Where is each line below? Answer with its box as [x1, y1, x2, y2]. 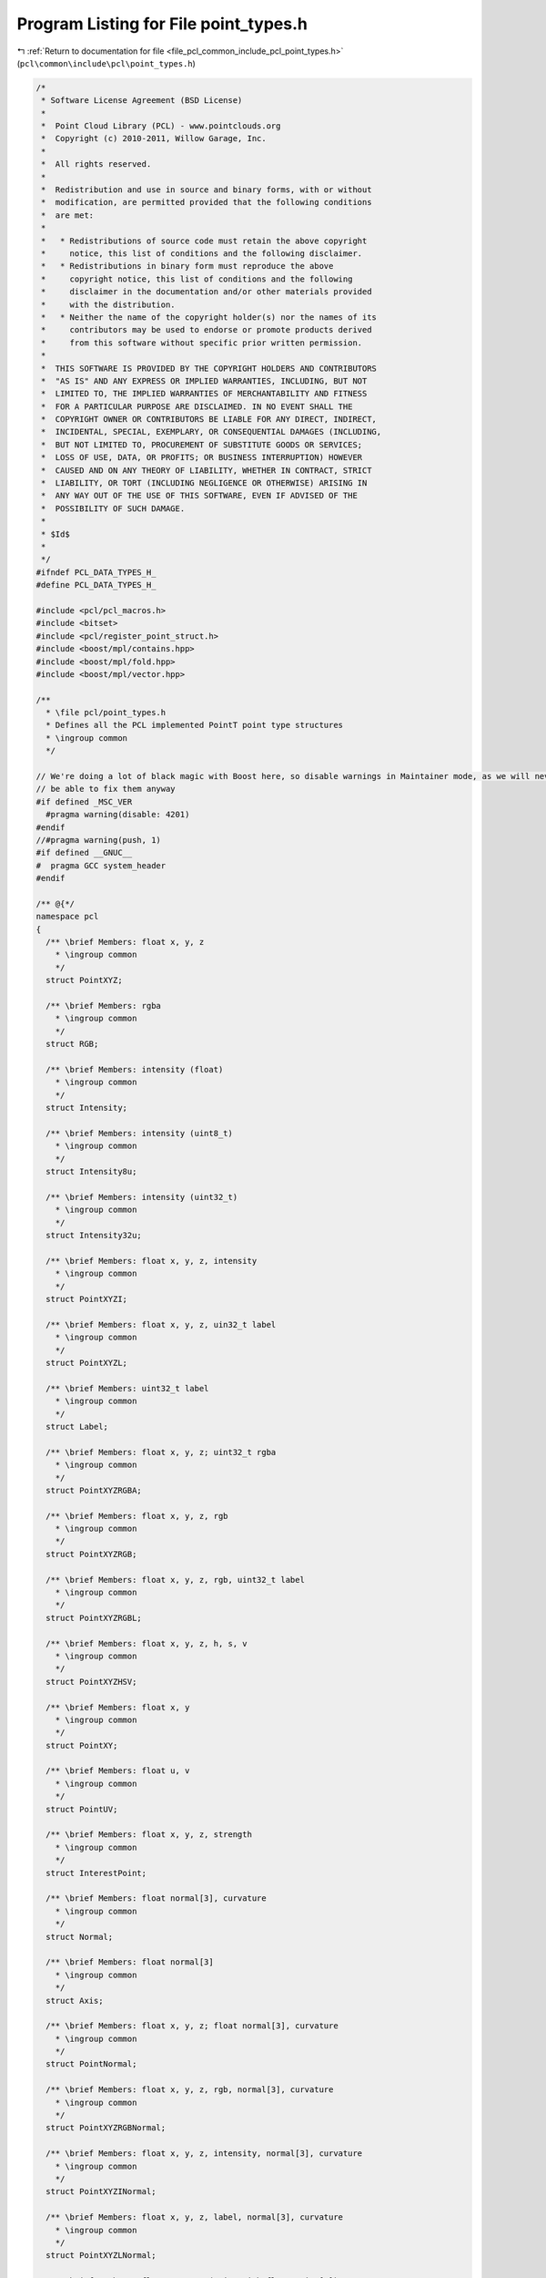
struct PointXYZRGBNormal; [45, 2123, 167, 2133]
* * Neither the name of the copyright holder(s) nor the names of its [41, 312, 378, 323]
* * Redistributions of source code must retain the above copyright [41, 235, 368, 246]
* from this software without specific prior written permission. [41, 337, 363, 348]
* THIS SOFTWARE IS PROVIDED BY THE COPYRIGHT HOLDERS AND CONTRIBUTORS [41, 363, 378, 374]
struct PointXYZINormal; [45, 2187, 157, 2197]
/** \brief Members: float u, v [45, 1766, 190, 1776]
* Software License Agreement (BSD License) [41, 96, 243, 106]
